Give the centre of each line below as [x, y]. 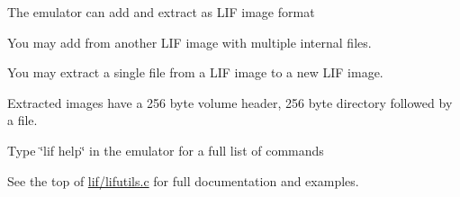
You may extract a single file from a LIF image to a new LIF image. [195, 72]
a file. [23, 120]
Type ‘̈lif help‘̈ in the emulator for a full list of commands [166, 150]
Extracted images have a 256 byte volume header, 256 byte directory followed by [230, 102]
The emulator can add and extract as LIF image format [161, 12]
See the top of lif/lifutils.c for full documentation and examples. [183, 180]
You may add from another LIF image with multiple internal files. [189, 42]
